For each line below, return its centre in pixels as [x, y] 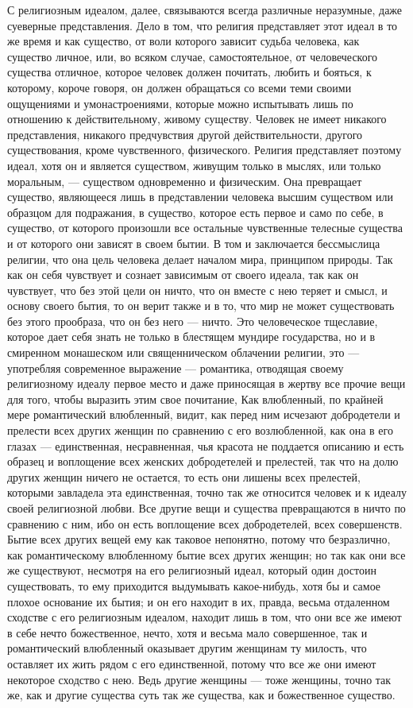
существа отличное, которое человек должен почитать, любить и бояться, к [189, 72]
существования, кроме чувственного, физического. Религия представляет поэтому [205, 150]
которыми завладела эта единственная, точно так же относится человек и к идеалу [207, 492]
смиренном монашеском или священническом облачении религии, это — [183, 352]
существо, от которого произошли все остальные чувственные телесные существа [205, 228]
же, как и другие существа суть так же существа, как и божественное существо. [201, 695]
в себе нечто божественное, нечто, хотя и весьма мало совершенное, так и [187, 632]
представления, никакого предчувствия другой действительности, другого [185, 134]
